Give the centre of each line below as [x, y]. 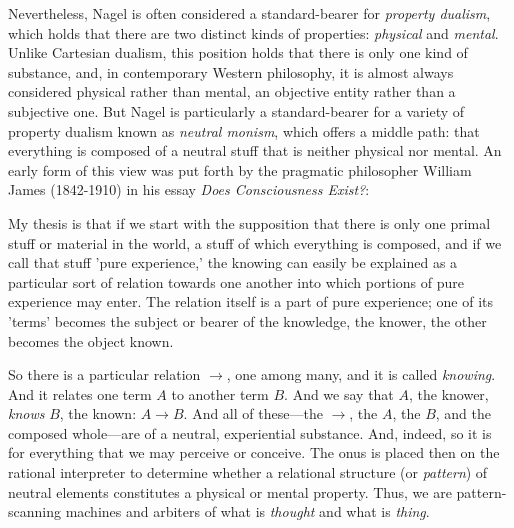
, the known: [98, 413]
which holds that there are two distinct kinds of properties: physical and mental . [253, 32]
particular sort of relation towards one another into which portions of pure [236, 281]
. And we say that [339, 393]
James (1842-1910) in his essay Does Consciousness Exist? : [189, 189]
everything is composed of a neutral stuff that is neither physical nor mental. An [255, 150]
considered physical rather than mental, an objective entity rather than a [232, 91]
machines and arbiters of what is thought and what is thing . [247, 511]
